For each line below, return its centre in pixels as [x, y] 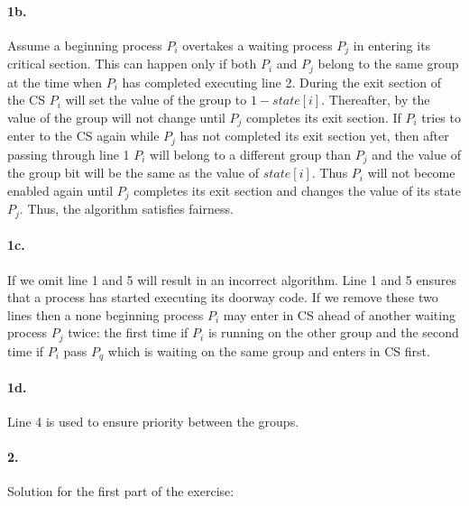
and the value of [416, 154]
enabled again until [60, 190]
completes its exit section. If [324, 117]
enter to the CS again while [83, 136]
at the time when [55, 82]
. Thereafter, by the [376, 100]
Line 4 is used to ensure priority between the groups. [153, 422]
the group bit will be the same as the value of [133, 173]
